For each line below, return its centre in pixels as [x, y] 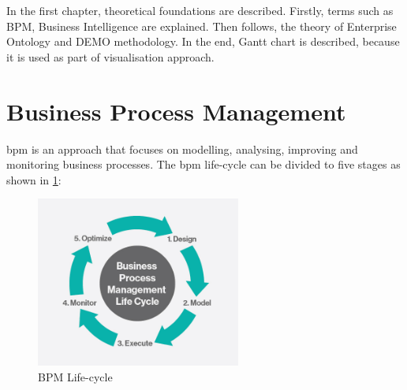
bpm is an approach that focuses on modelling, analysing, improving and [182, 149]
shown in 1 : [34, 179]
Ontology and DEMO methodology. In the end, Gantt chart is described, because [203, 41]
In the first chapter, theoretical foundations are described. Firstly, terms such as [200, 10]
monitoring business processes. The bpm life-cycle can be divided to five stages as [203, 164]
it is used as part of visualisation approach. [110, 56]
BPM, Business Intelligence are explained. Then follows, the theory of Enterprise [202, 26]
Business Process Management [176, 111]
